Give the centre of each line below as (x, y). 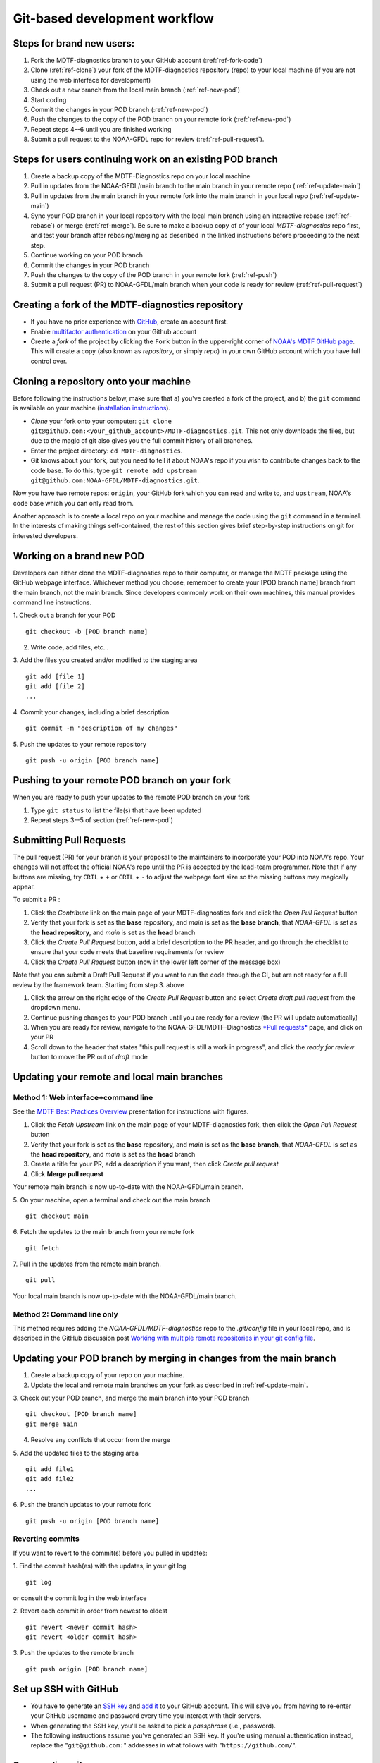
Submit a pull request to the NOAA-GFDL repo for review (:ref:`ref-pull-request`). (147, 139)
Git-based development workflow (114, 18)
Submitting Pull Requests (70, 840)
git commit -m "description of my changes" (102, 728)
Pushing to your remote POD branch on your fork (122, 780)
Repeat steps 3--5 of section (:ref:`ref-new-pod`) (102, 820)
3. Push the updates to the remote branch (73, 1653)
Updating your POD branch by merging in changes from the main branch (175, 1359)
